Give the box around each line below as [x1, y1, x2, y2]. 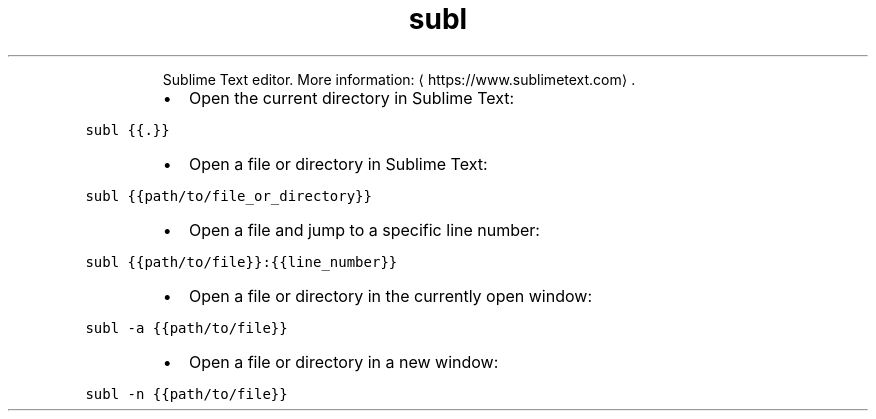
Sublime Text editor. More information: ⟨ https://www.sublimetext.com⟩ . [162, 70, 636, 88]
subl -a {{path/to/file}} [85, 319, 288, 336]
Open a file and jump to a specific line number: [188, 219, 540, 240]
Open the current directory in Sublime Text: [188, 87, 515, 108]
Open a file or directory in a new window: [188, 351, 499, 372]
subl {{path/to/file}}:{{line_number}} [85, 253, 398, 270]
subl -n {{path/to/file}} [85, 385, 288, 402]
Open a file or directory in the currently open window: [188, 285, 592, 306]
